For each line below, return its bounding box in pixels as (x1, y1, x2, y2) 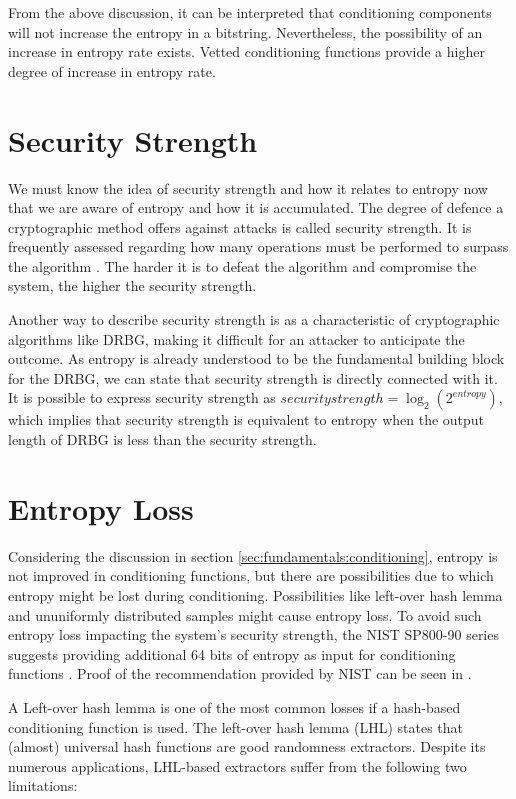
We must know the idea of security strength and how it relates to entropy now (8, 177, 488, 198)
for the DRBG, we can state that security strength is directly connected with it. (8, 367, 498, 388)
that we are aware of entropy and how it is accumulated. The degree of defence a (8, 197, 504, 218)
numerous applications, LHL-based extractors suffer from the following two (8, 755, 467, 776)
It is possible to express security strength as (8, 387, 276, 408)
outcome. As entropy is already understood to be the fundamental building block (8, 348, 505, 369)
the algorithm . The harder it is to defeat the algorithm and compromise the (8, 255, 477, 276)
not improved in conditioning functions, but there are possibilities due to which (8, 565, 494, 586)
